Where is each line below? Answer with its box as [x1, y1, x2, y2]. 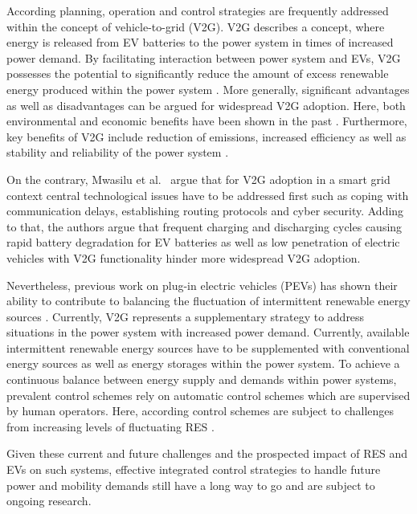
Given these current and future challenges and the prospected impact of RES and [6, 445, 408, 462]
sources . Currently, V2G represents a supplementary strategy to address [6, 308, 365, 324]
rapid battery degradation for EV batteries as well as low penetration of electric [6, 234, 400, 251]
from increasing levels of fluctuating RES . [6, 418, 215, 434]
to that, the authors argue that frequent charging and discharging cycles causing [6, 218, 403, 235]
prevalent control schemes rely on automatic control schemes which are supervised [6, 386, 411, 403]
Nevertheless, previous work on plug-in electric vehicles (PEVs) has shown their [6, 276, 398, 293]
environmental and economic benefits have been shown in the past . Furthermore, [6, 112, 407, 129]
